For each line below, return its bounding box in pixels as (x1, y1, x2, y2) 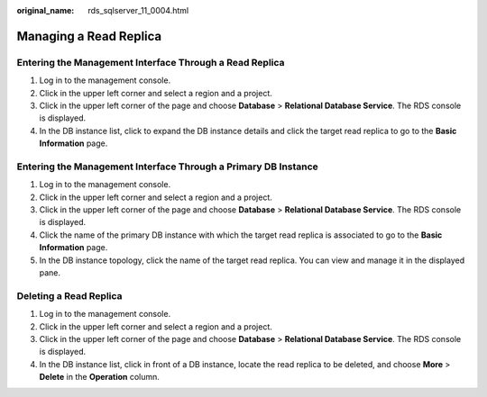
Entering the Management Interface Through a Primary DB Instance (16, 160, 319, 173)
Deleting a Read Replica (16, 289, 123, 302)
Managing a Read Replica (16, 28, 162, 44)
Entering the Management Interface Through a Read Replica (16, 56, 285, 68)
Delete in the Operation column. (39, 372, 160, 383)
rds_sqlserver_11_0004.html (87, 5, 189, 15)
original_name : (16, 5, 75, 15)
